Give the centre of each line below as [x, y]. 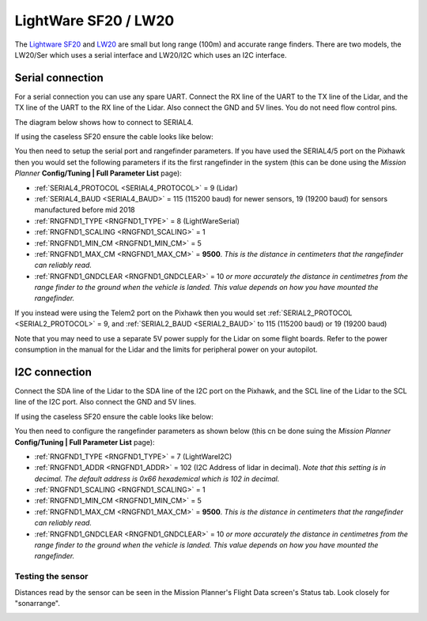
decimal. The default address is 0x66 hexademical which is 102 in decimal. [157, 479]
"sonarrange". [38, 603]
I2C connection [53, 372]
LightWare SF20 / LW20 [94, 21]
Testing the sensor [51, 577]
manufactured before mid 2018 [85, 210]
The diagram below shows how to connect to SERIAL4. [104, 122]
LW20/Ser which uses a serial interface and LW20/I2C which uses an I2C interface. [151, 55]
